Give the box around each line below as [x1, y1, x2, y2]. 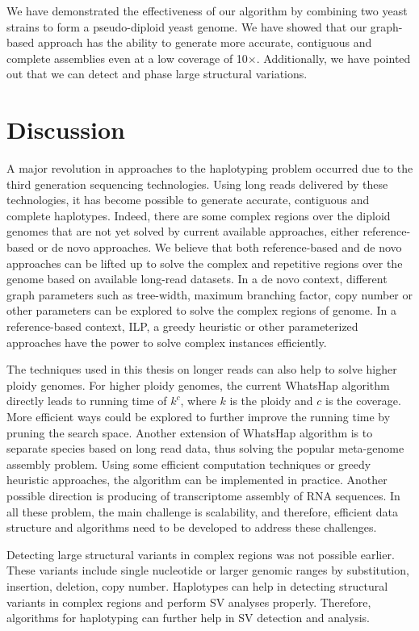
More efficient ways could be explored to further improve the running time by [6, 408, 391, 424]
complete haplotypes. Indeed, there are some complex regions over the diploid [6, 207, 391, 224]
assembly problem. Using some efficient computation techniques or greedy [6, 455, 371, 472]
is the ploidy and [229, 392, 313, 409]
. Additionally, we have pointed [256, 49, 411, 66]
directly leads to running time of [6, 392, 167, 409]
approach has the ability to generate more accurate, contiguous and [37, 34, 372, 51]
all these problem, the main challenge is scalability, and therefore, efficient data [6, 503, 398, 520]
